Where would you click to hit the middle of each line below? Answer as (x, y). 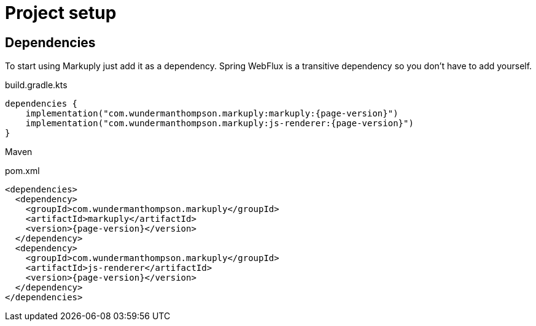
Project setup (61, 13)
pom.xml (22, 171)
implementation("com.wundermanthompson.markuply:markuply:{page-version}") (212, 114)
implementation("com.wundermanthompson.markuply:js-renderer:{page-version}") (219, 123)
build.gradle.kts (36, 85)
